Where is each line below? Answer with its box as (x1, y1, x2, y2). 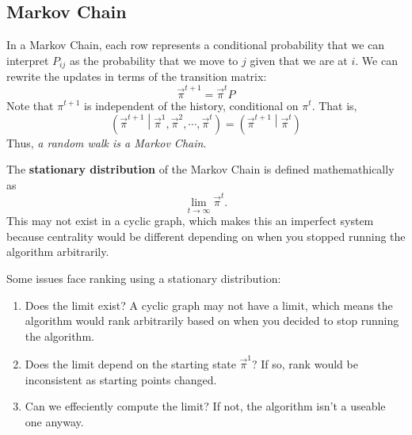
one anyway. (25, 413, 84, 429)
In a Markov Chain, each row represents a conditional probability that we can (6, 36, 385, 53)
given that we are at (250, 52, 348, 68)
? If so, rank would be (252, 356, 358, 372)
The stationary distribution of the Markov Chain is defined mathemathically (6, 161, 395, 177)
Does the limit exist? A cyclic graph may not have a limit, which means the (25, 296, 393, 313)
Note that (6, 97, 54, 113)
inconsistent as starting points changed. (25, 371, 217, 387)
